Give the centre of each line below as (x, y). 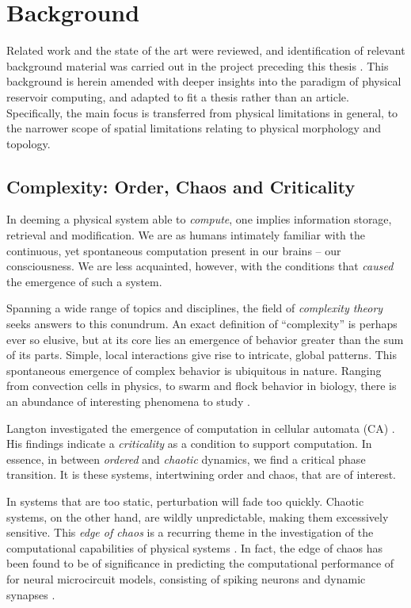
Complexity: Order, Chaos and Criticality (181, 186)
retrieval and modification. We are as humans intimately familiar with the (186, 235)
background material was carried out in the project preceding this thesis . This (198, 65)
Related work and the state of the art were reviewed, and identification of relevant (206, 50)
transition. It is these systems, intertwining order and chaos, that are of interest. (202, 474)
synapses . (31, 594)
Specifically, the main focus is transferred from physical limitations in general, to (202, 112)
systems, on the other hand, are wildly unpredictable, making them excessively (198, 516)
